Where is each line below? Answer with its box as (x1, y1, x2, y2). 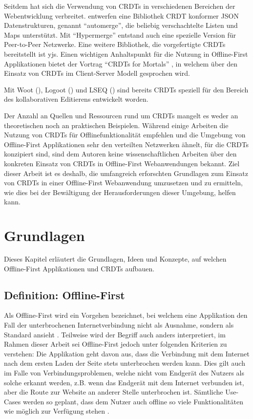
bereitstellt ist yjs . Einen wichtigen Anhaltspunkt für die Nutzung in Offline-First (4, 48, 248, 59)
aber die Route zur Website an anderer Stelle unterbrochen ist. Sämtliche (4, 387, 223, 397)
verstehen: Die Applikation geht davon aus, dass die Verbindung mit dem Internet (4, 348, 250, 358)
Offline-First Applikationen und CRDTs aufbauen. (4, 263, 155, 273)
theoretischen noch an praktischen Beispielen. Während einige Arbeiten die (4, 120, 229, 130)
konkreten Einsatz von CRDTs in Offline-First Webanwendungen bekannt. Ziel (4, 158, 240, 168)
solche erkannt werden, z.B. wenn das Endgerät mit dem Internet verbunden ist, (4, 377, 244, 387)
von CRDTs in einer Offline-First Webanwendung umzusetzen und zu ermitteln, (4, 177, 243, 188)
